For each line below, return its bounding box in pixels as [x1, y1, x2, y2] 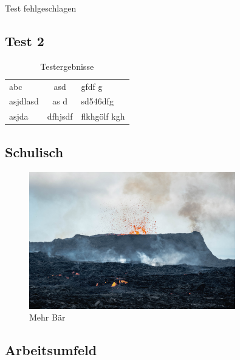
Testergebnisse [40, 59, 94, 72]
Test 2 [5, 31, 44, 50]
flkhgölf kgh [81, 110, 125, 123]
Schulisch [5, 142, 64, 161]
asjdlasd [9, 95, 39, 107]
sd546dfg [81, 95, 114, 107]
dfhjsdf [47, 110, 73, 123]
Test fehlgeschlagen [5, 2, 77, 14]
